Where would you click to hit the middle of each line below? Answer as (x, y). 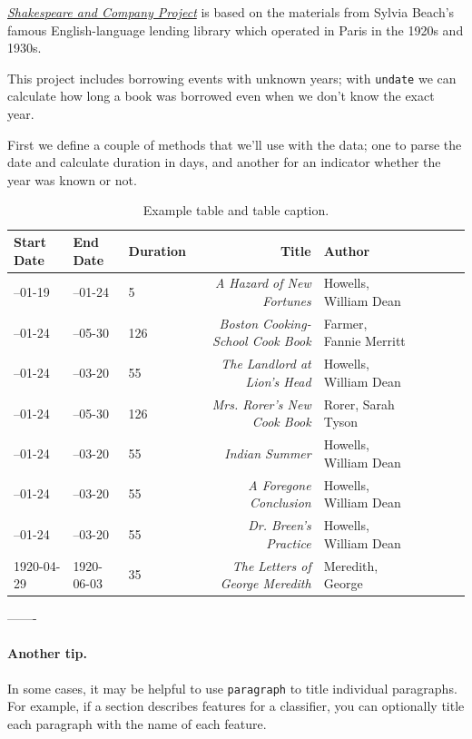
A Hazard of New (263, 283)
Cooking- (287, 323)
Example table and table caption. (236, 210)
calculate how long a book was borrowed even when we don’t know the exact (221, 96)
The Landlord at (266, 364)
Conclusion (280, 503)
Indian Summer (268, 453)
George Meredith (265, 583)
